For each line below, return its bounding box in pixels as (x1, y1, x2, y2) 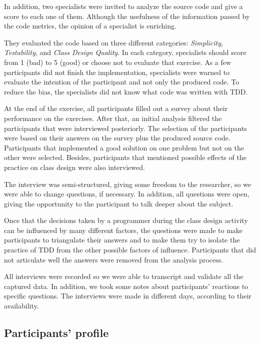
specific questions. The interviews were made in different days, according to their (4, 290, 251, 301)
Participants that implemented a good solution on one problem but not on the (4, 142, 244, 152)
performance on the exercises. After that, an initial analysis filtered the (4, 112, 222, 123)
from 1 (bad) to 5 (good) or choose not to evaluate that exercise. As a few (4, 56, 231, 67)
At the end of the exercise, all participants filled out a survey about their (4, 103, 228, 113)
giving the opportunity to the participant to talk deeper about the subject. (4, 198, 233, 208)
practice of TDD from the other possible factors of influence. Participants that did (4, 244, 256, 255)
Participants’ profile (4, 325, 109, 340)
